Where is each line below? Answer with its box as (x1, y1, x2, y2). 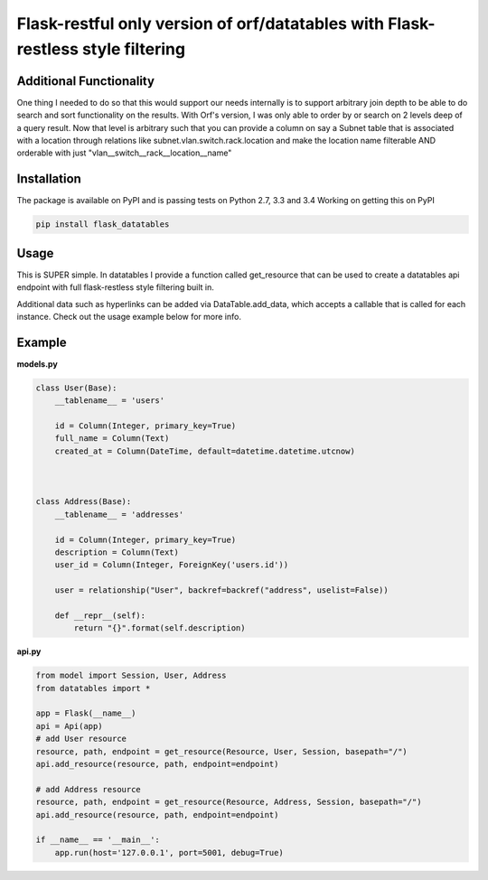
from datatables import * (35, 683, 151, 693)
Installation (16, 172, 81, 187)
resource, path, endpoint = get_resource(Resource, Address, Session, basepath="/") (35, 797, 422, 808)
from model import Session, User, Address (35, 670, 227, 681)
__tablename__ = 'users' (54, 396, 165, 406)
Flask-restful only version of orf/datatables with (16, 14, 385, 33)
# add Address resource (35, 784, 142, 794)
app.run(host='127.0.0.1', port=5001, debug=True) (54, 847, 284, 857)
